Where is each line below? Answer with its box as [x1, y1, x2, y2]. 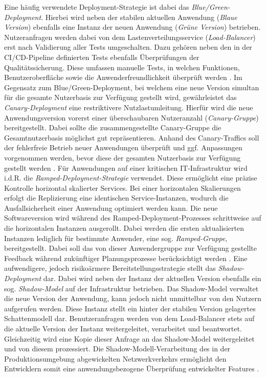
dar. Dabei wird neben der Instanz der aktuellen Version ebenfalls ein [43, 273, 261, 284]
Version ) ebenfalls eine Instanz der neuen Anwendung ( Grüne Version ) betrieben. [4, 22, 261, 32]
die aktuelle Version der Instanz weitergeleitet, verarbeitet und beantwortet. [4, 323, 242, 333]
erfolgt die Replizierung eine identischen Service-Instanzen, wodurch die [4, 192, 229, 203]
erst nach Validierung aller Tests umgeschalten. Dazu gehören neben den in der [4, 42, 252, 52]
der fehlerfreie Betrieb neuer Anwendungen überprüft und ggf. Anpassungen [4, 142, 242, 153]
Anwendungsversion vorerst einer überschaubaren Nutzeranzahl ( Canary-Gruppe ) [4, 112, 259, 123]
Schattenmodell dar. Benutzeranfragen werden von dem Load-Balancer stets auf [4, 313, 255, 324]
